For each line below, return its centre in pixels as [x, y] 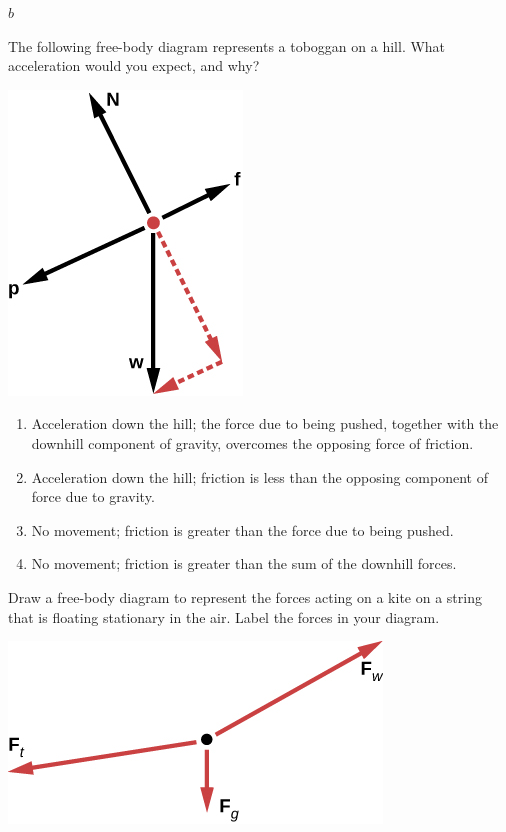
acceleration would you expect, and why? [134, 65]
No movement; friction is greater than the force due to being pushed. [242, 529]
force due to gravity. [93, 496]
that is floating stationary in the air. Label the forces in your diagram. [224, 616]
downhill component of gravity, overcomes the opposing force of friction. [252, 442]
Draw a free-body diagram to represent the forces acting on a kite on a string [245, 596]
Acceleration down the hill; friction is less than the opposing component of [259, 476]
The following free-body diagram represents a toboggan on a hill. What [227, 45]
